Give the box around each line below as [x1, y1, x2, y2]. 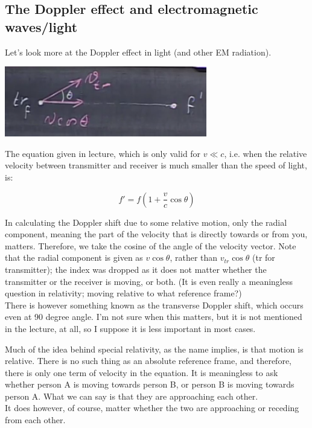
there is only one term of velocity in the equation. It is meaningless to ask [5, 366, 278, 378]
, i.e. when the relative [224, 147, 307, 159]
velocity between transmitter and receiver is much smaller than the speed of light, [5, 159, 307, 171]
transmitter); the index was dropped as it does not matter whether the [5, 263, 267, 275]
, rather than [170, 251, 218, 264]
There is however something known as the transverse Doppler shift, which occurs [5, 298, 304, 311]
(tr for [252, 251, 275, 264]
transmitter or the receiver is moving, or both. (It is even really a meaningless [5, 275, 293, 287]
